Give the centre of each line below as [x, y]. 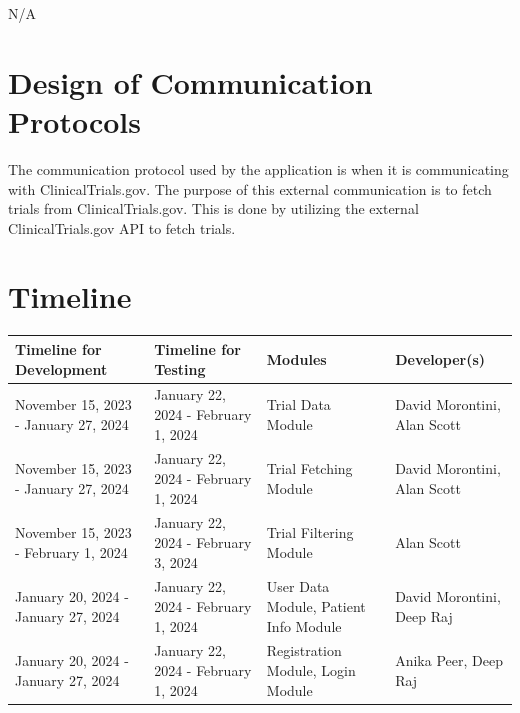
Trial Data [298, 404]
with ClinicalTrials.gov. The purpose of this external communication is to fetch [250, 188]
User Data [298, 586]
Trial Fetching [309, 468]
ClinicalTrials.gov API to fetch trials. [122, 227]
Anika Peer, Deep [449, 660]
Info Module [304, 625]
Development [61, 368]
